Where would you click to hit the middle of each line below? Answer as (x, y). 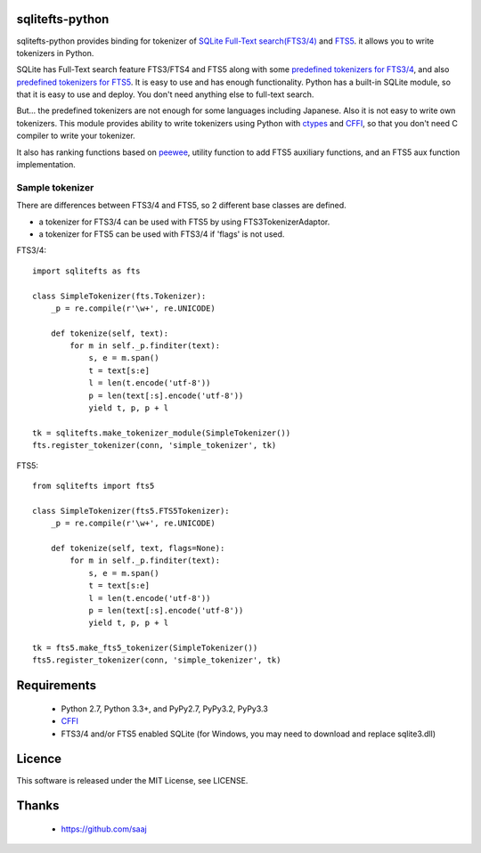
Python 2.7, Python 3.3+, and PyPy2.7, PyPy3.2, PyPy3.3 (165, 709)
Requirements (57, 686)
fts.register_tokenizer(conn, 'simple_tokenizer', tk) (155, 446)
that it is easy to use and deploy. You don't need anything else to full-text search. (165, 94)
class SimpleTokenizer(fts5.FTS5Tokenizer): (131, 511)
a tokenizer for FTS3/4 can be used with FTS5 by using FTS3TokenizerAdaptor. (184, 222)
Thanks (38, 806)
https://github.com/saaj (104, 829)
